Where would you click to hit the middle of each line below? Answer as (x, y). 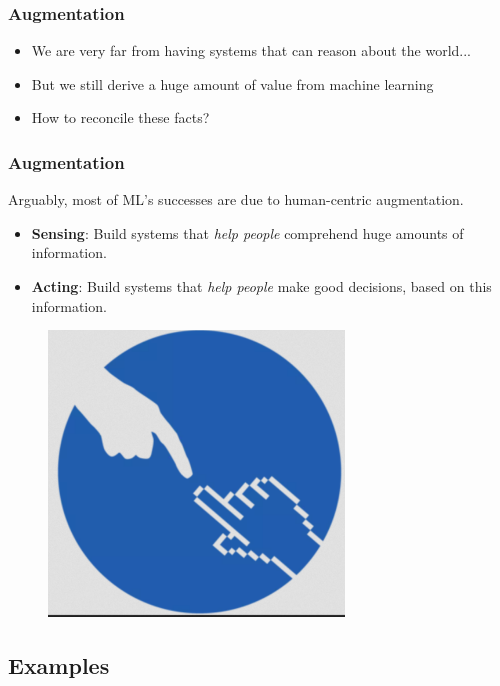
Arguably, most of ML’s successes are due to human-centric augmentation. (236, 199)
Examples (59, 664)
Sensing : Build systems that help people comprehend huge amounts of (247, 232)
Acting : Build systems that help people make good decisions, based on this (261, 286)
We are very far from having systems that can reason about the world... (251, 50)
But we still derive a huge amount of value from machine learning (232, 83)
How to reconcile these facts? (120, 117)
